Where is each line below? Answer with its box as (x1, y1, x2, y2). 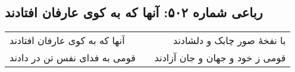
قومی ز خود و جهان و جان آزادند (154, 51, 286, 65)
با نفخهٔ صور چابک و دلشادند (173, 33, 286, 48)
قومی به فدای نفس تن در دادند (10, 51, 136, 65)
